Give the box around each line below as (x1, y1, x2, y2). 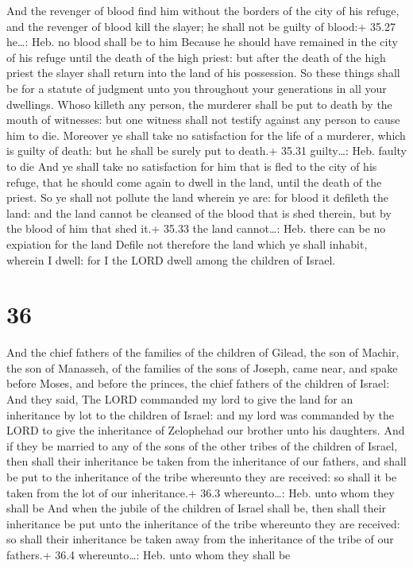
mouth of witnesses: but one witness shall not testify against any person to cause (6, 111, 400, 128)
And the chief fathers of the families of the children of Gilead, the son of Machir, (6, 344, 399, 361)
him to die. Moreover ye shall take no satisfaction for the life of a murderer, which (6, 126, 406, 143)
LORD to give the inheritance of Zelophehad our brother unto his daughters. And (6, 422, 405, 439)
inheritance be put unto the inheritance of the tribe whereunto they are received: (6, 515, 400, 531)
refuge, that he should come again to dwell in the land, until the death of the (6, 173, 382, 190)
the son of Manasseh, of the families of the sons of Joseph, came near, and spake (6, 359, 398, 376)
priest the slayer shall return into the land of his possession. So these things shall (6, 64, 400, 81)
